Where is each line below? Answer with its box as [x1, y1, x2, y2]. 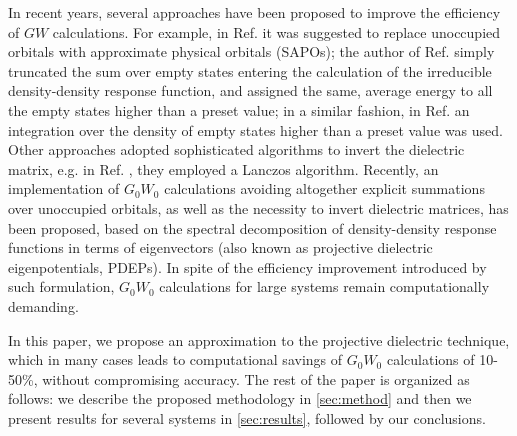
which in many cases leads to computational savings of [8, 349, 343, 370]
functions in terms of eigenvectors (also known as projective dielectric [8, 237, 433, 258]
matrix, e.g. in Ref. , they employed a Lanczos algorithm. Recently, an [8, 158, 439, 179]
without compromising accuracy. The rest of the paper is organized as [42, 368, 470, 389]
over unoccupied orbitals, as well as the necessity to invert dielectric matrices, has [8, 197, 509, 218]
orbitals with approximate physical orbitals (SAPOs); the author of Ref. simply [8, 41, 495, 62]
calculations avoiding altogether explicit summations [164, 178, 485, 199]
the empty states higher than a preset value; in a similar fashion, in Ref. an [8, 99, 470, 120]
